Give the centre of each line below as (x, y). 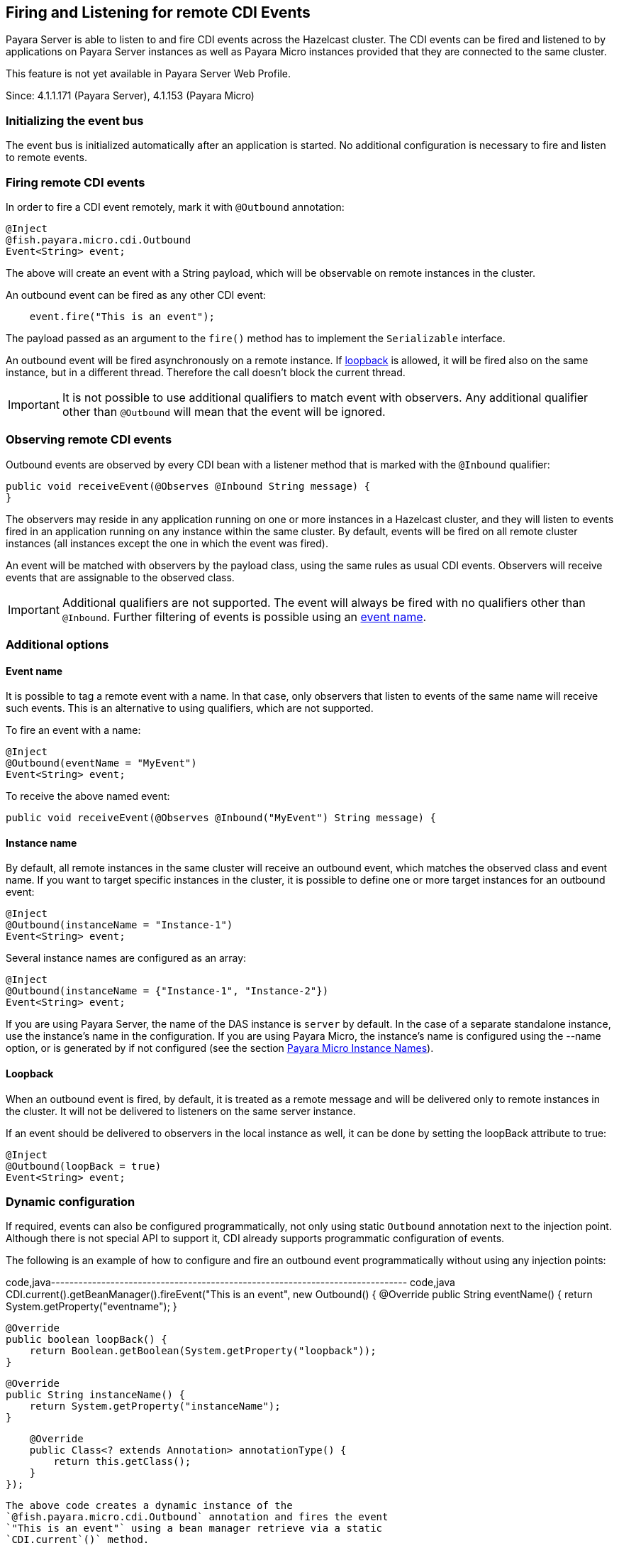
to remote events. (46, 158)
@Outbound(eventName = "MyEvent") (101, 763)
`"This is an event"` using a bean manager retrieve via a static (194, 1528)
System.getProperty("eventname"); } (91, 1307)
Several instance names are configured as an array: (126, 958)
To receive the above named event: (88, 796)
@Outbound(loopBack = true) (84, 1166)
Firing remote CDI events (76, 182)
